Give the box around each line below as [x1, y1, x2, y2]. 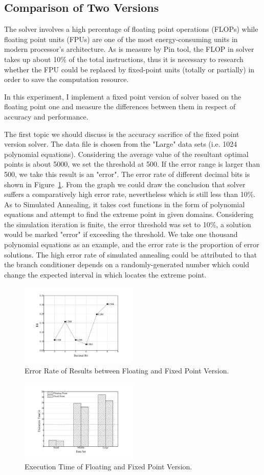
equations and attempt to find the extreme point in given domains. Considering [4, 209, 254, 220]
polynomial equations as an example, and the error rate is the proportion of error [4, 239, 259, 250]
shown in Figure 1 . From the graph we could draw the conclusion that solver [4, 179, 246, 189]
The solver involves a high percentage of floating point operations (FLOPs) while [4, 24, 258, 34]
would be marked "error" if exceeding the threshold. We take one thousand [4, 229, 238, 240]
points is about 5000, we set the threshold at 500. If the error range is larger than [4, 159, 260, 169]
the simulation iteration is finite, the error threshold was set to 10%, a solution [4, 219, 251, 229]
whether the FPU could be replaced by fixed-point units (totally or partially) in [4, 64, 255, 74]
